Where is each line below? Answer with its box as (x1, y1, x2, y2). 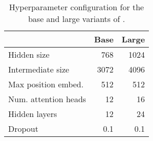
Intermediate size (8, 63, 70, 75)
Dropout (8, 123, 38, 134)
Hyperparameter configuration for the (9, 1, 144, 13)
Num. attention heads (8, 93, 86, 105)
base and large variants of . (28, 13, 125, 25)
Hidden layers (8, 108, 57, 120)
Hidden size (8, 49, 50, 60)
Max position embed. (8, 78, 84, 90)
